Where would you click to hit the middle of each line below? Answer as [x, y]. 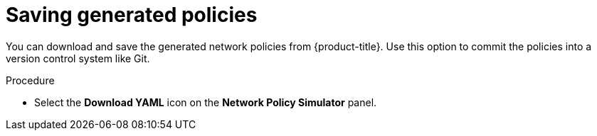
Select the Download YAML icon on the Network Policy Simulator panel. [206, 102]
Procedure [30, 80]
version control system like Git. [78, 58]
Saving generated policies [132, 15]
